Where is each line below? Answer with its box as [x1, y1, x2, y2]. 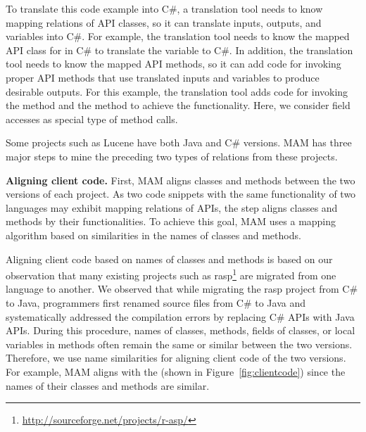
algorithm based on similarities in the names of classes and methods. [6, 227, 301, 242]
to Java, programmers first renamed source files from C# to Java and [6, 295, 305, 310]
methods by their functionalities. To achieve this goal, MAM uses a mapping [6, 214, 336, 229]
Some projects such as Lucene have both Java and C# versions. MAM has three [6, 135, 352, 150]
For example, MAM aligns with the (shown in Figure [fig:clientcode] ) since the [6, 364, 346, 379]
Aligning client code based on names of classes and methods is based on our [6, 251, 333, 266]
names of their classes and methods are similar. [6, 378, 210, 393]
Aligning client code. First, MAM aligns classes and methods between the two [6, 172, 355, 187]
